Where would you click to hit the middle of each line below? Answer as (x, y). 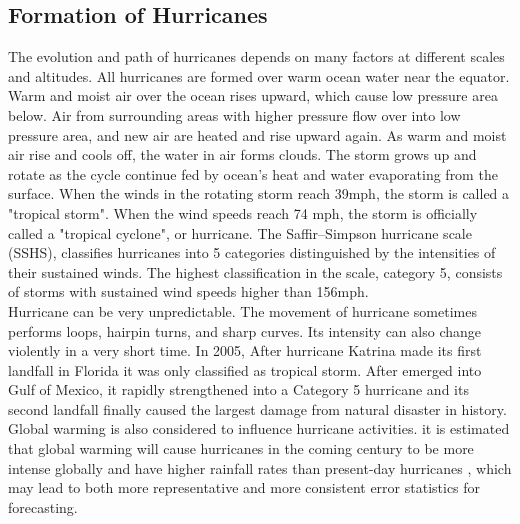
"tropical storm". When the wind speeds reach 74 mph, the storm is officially (243, 212)
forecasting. (43, 506)
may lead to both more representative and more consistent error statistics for (244, 487)
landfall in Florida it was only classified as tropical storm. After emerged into (245, 369)
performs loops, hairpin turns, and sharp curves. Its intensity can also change (244, 330)
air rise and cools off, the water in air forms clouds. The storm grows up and (242, 154)
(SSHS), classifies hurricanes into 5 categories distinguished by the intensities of (252, 252)
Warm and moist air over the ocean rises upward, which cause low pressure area (253, 95)
